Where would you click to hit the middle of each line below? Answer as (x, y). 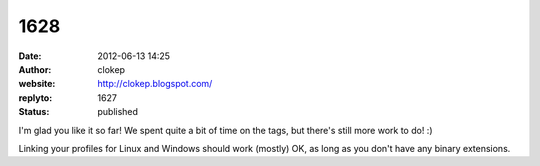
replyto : (35, 97)
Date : (30, 56)
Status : (34, 112)
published (118, 112)
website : (37, 84)
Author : (35, 69)
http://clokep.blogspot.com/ (155, 84)
